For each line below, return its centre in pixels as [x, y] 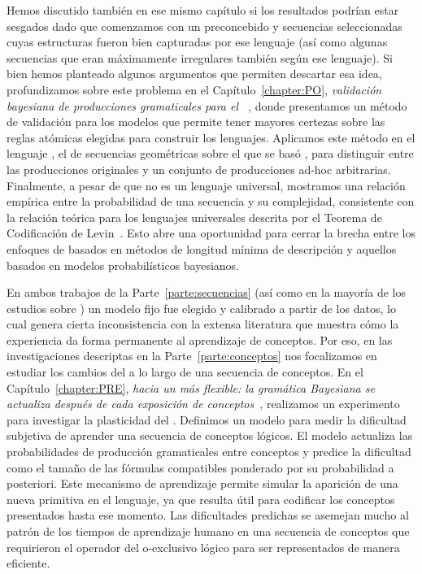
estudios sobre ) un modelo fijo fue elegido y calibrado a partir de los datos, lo [201, 308]
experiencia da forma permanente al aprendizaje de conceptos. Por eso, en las [200, 339]
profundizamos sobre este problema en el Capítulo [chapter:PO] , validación [194, 89]
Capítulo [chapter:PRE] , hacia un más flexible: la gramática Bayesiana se [191, 387]
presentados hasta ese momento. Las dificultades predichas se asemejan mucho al [208, 515]
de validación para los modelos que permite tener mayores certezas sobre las [196, 122]
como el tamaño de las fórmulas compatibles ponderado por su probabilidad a [200, 467]
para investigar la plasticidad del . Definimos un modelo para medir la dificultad [207, 419]
